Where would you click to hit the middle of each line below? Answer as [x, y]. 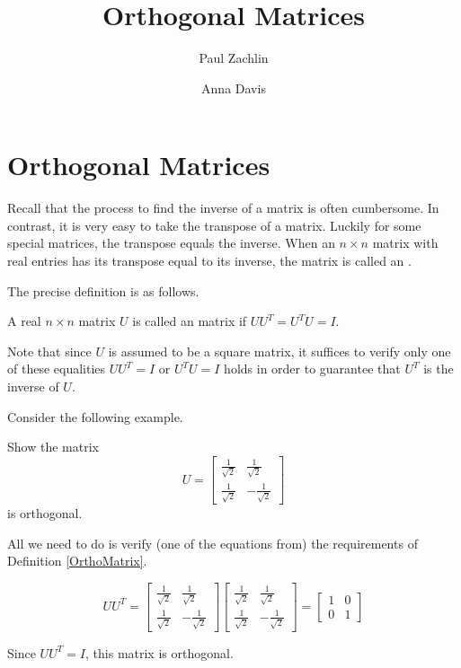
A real [24, 321]
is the [439, 369]
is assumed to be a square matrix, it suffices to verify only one [279, 351]
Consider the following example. [95, 416]
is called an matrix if [190, 321]
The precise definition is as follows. [103, 290]
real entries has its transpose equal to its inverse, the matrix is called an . [209, 261]
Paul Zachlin [234, 58]
